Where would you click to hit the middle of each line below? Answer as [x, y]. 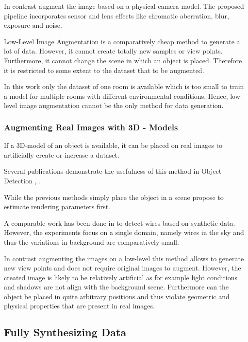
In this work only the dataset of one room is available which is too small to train [124, 86]
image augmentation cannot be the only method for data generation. [121, 105]
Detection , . [23, 180]
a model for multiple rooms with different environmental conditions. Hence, [116, 96]
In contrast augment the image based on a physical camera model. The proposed [124, 6]
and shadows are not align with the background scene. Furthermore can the [116, 287]
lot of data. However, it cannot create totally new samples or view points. [113, 51]
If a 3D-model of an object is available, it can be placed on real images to [113, 145]
